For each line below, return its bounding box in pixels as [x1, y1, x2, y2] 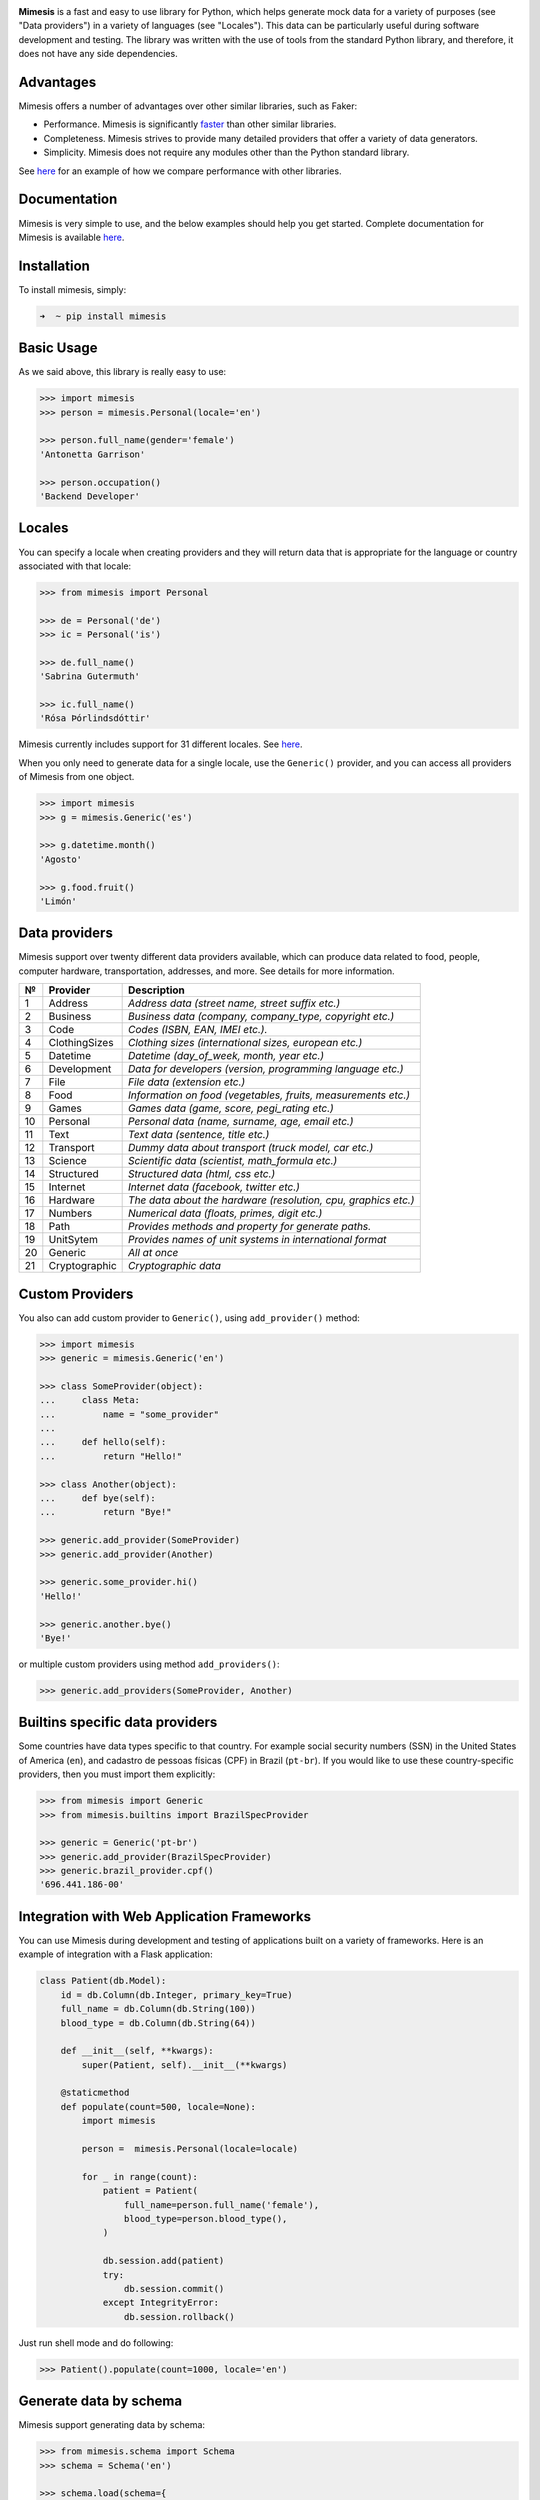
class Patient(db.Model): [39, 1975, 167, 1987]
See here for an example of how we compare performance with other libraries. [18, 165, 342, 177]
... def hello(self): [39, 1436, 167, 1448]
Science [48, 1154, 87, 1168]
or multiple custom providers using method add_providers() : [18, 1658, 280, 1670]
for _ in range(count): [81, 2171, 199, 2182]
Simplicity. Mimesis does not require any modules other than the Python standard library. [43, 146, 410, 159]
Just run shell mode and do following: [18, 2336, 174, 2349]
